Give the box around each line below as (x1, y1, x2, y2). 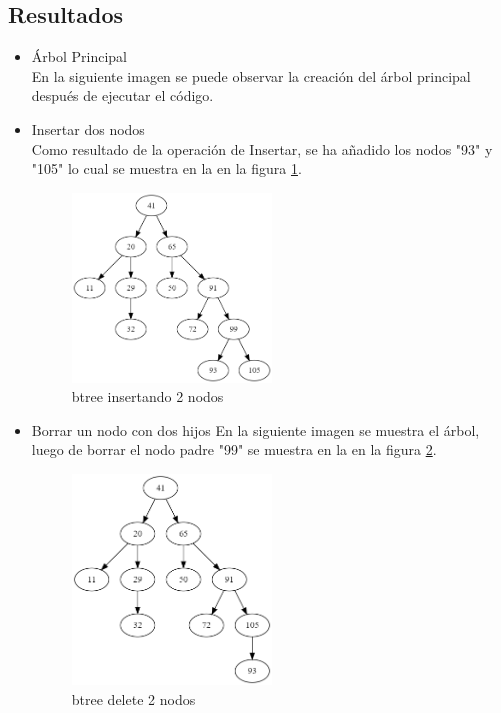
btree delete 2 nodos (71, 689, 196, 710)
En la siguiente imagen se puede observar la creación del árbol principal (31, 65, 471, 86)
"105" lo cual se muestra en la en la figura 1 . (31, 158, 302, 179)
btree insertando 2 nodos (71, 386, 224, 407)
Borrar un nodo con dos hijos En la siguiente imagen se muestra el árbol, (31, 419, 480, 440)
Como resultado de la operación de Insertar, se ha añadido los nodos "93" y (31, 138, 493, 159)
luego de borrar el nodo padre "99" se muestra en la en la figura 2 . (31, 439, 437, 460)
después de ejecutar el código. (31, 85, 214, 106)
